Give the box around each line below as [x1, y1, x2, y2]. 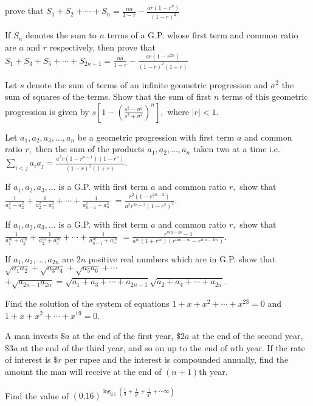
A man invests [5, 329, 58, 342]
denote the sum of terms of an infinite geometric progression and [27, 78, 268, 91]
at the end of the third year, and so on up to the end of [21, 341, 228, 354]
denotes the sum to [25, 29, 97, 41]
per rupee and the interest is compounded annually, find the [64, 353, 289, 366]
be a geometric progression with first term [77, 130, 235, 143]
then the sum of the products [35, 142, 145, 155]
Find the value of [5, 389, 69, 401]
